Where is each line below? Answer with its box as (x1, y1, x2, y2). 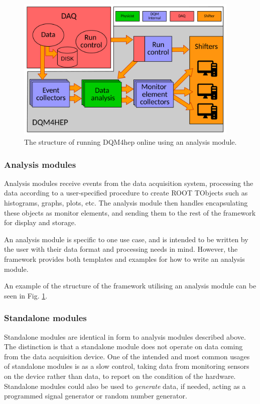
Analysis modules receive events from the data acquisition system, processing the (4, 177, 253, 188)
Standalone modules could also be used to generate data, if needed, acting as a (4, 380, 246, 391)
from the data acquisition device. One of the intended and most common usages (4, 351, 250, 361)
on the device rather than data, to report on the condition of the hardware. (4, 370, 236, 381)
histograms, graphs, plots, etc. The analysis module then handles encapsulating (4, 197, 248, 208)
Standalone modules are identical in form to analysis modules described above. (4, 331, 246, 342)
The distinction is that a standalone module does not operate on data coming (4, 341, 243, 352)
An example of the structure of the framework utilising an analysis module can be (4, 280, 256, 291)
